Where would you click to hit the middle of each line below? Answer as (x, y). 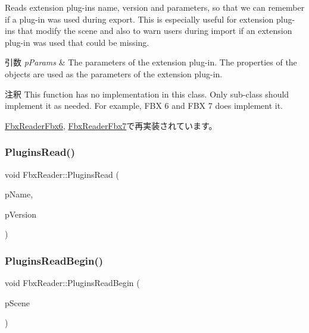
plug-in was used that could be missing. (77, 42)
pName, (19, 194)
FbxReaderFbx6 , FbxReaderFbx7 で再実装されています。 (111, 125)
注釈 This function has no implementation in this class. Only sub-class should (147, 94)
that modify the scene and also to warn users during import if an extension (155, 31)
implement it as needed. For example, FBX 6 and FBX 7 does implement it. (144, 106)
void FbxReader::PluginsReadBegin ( (72, 283)
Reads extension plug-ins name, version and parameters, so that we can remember (155, 7)
